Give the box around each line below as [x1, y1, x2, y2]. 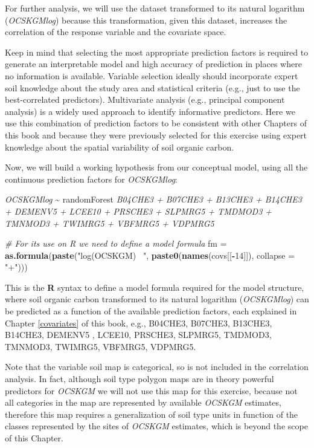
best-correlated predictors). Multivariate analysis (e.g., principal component [5, 93, 285, 106]
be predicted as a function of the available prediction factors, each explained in [5, 305, 297, 317]
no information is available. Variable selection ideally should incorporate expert [5, 69, 298, 82]
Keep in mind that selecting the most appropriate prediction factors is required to [5, 45, 309, 58]
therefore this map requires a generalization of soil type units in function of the [5, 407, 298, 420]
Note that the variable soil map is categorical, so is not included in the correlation [5, 360, 309, 373]
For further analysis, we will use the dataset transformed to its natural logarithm [5, 2, 305, 14]
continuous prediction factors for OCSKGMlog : [5, 172, 178, 185]
